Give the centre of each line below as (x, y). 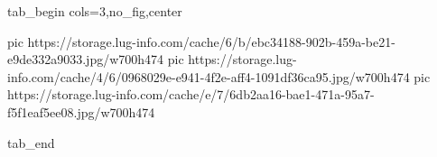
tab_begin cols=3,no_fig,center (95, 11)
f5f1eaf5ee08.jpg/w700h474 (81, 111)
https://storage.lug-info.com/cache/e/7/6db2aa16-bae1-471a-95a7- (191, 94)
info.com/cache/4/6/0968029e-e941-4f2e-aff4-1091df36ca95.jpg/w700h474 (209, 76)
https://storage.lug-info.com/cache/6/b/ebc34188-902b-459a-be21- (211, 41)
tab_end (31, 142)
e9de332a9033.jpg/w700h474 (86, 59)
